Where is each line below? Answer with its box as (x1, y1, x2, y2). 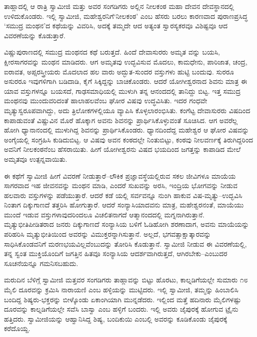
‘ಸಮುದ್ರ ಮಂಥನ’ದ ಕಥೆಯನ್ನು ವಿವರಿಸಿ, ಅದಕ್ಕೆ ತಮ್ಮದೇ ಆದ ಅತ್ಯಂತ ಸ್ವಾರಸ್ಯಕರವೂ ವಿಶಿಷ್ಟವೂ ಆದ (4, 20, 228, 31)
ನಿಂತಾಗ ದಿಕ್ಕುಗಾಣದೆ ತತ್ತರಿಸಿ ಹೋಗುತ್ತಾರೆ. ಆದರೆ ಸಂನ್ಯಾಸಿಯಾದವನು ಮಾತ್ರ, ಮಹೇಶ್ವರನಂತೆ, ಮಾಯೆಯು (4, 200, 244, 210)
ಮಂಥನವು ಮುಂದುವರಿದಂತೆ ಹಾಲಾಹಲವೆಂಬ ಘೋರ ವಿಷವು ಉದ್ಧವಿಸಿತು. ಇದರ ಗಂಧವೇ (4, 95, 207, 106)
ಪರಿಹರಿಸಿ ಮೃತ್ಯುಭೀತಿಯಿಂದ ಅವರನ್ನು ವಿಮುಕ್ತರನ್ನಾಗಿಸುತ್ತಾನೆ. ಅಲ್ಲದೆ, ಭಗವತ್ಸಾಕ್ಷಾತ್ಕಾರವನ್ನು (4, 229, 211, 239)
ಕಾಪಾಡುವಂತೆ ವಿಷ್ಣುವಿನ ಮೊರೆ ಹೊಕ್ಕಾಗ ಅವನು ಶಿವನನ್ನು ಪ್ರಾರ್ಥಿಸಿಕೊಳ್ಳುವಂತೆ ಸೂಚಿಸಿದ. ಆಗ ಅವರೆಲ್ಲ (4, 115, 238, 125)
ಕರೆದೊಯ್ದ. (4, 323, 30, 334)
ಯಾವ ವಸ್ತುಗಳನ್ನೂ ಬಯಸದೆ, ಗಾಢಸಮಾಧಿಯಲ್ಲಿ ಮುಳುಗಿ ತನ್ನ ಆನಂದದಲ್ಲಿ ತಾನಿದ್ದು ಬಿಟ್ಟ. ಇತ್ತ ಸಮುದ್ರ (4, 85, 241, 96)
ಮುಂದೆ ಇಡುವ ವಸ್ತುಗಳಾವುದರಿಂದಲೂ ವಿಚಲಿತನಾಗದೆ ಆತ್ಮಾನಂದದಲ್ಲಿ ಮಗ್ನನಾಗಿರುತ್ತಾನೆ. (4, 209, 205, 219)
